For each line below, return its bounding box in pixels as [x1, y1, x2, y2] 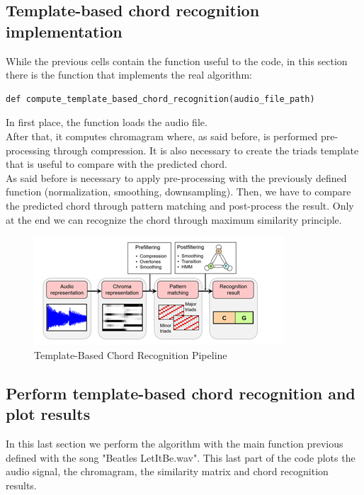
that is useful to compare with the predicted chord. [6, 157, 227, 171]
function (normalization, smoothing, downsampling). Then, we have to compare [6, 184, 351, 199]
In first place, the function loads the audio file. [6, 115, 207, 130]
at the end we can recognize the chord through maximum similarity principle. [6, 212, 342, 227]
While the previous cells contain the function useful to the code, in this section [6, 53, 348, 68]
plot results [6, 403, 91, 425]
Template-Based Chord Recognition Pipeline [34, 347, 227, 362]
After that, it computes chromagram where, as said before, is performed [6, 128, 318, 143]
